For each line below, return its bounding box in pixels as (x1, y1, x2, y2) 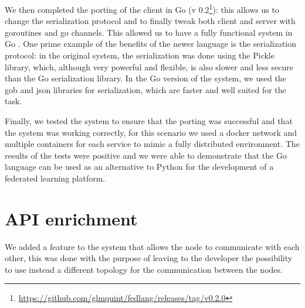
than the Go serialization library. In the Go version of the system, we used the (5, 72, 286, 84)
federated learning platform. (5, 172, 106, 184)
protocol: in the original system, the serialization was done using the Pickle (5, 49, 274, 61)
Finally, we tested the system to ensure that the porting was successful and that (5, 115, 293, 126)
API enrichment (5, 206, 138, 230)
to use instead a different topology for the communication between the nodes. (5, 263, 283, 275)
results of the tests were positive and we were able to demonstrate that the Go (5, 149, 287, 161)
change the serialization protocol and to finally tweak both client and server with (5, 15, 296, 27)
